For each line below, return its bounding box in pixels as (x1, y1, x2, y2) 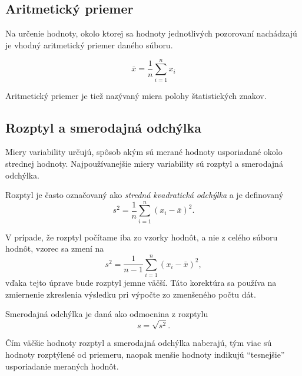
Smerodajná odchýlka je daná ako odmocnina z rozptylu (5, 308, 208, 320)
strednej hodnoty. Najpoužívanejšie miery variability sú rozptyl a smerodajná (5, 157, 283, 169)
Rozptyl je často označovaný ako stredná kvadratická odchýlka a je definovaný (5, 189, 284, 201)
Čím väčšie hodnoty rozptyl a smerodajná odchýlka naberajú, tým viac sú (5, 337, 272, 349)
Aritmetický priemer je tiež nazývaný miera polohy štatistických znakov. (5, 89, 267, 101)
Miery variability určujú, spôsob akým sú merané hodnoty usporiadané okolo (5, 146, 283, 158)
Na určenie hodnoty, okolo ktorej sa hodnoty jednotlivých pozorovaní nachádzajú (5, 27, 297, 39)
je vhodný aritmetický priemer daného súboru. (5, 38, 173, 51)
